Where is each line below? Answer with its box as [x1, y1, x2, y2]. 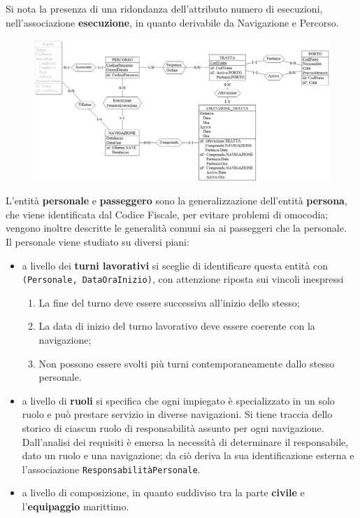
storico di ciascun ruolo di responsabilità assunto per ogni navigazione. [22, 421, 324, 435]
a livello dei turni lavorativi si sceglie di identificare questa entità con [22, 258, 328, 272]
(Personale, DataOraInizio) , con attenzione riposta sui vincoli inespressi [22, 272, 344, 286]
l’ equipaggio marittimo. [22, 499, 129, 514]
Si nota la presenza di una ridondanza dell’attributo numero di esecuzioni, [6, 1, 323, 15]
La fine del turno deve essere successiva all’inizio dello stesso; [38, 295, 300, 309]
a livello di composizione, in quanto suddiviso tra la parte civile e [22, 485, 305, 500]
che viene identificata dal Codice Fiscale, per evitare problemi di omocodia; [6, 206, 329, 221]
